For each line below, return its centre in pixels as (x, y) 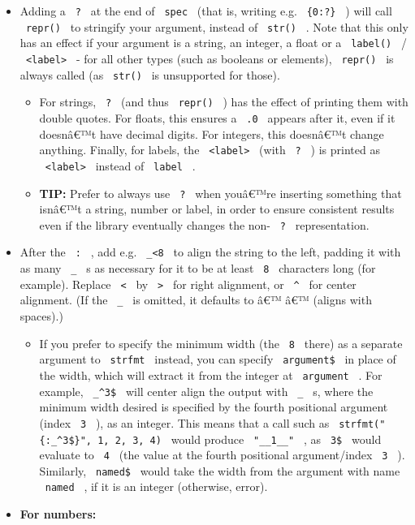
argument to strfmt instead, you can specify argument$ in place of (218, 359)
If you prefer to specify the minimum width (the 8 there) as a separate (221, 343)
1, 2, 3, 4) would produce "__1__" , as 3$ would (240, 439)
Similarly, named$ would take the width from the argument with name (220, 470)
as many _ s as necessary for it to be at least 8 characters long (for (198, 268)
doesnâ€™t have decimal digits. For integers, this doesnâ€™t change (212, 133)
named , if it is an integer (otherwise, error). (156, 486)
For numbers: (58, 514)
